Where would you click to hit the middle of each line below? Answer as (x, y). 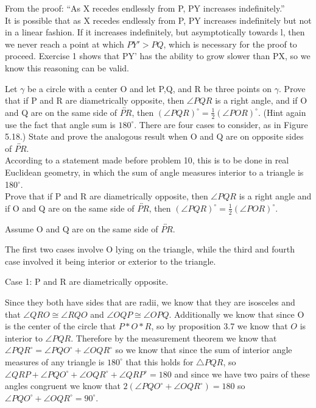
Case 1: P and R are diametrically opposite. (87, 281)
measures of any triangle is (55, 361)
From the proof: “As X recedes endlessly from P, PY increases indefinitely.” (145, 8)
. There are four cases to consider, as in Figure (221, 124)
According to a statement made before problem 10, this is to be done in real (147, 160)
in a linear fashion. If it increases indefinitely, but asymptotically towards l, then (155, 32)
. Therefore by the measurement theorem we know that (174, 338)
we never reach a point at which (65, 44)
